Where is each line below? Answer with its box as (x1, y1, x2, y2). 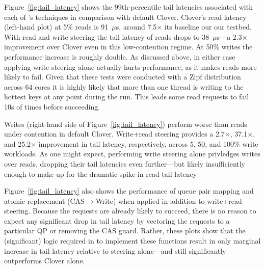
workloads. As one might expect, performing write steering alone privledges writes (4, 148, 260, 159)
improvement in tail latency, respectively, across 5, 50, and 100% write (38, 138, 258, 149)
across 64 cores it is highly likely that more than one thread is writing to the (4, 81, 244, 92)
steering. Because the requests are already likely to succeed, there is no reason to (4, 205, 256, 216)
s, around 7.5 (116, 21, 157, 32)
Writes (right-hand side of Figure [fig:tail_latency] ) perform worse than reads (4, 118, 247, 129)
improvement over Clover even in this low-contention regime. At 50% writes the (4, 41, 253, 52)
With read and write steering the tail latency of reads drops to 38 (4, 31, 209, 42)
